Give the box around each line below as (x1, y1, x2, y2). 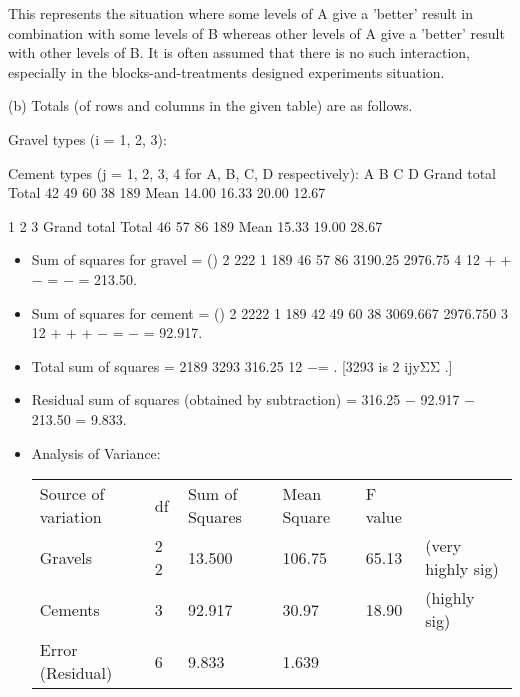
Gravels (39, 545, 93, 569)
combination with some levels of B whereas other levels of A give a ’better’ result (8, 22, 505, 43)
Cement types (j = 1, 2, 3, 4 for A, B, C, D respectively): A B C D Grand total (8, 162, 496, 183)
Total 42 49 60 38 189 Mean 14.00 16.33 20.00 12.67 (8, 182, 326, 203)
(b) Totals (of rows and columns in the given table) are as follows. (8, 95, 413, 116)
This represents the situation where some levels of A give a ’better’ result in (8, 3, 474, 23)
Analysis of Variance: (31, 442, 161, 463)
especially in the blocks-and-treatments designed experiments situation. (8, 61, 445, 82)
